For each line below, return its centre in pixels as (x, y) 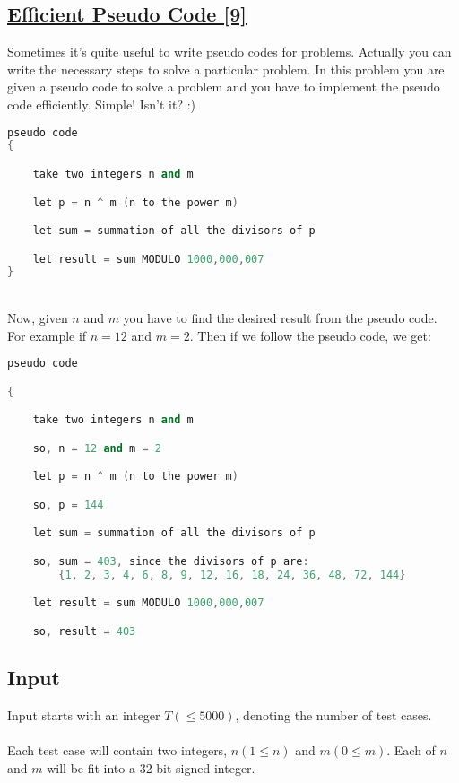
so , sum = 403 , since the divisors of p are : (171, 561)
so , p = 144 (68, 505)
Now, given (38, 317)
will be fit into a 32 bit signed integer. (151, 767)
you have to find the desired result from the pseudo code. (280, 317)
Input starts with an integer (84, 714)
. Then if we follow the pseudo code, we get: (310, 335)
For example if (47, 335)
